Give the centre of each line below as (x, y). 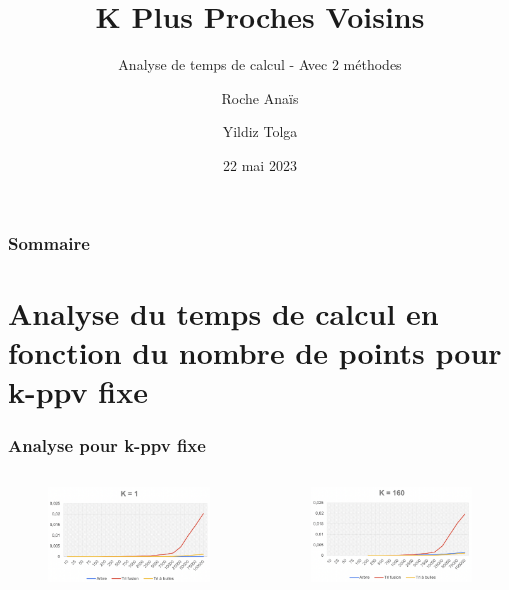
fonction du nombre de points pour (255, 351)
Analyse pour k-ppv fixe (107, 445)
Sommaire (49, 242)
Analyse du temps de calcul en (223, 312)
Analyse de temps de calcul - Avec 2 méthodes (260, 64)
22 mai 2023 (260, 164)
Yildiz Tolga (260, 131)
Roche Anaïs (260, 97)
